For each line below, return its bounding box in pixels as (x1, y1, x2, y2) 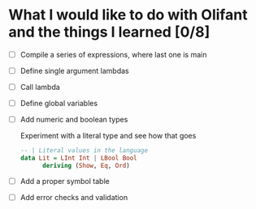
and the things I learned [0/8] (8, 23, 210, 41)
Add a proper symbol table (20, 176, 110, 186)
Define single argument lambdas (20, 66, 130, 75)
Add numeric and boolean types (20, 115, 128, 125)
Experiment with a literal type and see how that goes (20, 131, 197, 141)
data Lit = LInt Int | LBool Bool (20, 154, 138, 163)
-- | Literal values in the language (20, 147, 149, 155)
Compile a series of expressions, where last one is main (20, 49, 207, 59)
